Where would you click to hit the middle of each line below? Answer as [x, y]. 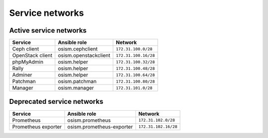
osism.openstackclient [84, 55]
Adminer [22, 75]
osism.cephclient [78, 49]
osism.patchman [77, 82]
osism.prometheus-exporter [100, 127]
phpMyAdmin [28, 62]
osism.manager [76, 88]
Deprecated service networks [56, 102]
